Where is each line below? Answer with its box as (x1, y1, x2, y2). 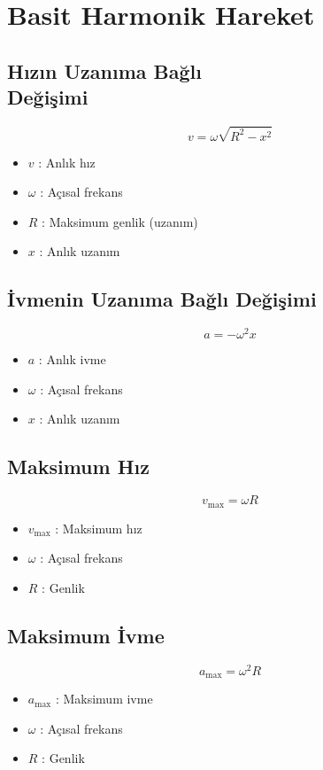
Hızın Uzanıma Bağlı (7, 57, 202, 84)
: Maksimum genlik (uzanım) (42, 212, 198, 230)
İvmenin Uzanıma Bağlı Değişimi (7, 285, 317, 313)
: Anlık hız (38, 152, 96, 171)
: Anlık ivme (38, 350, 106, 369)
